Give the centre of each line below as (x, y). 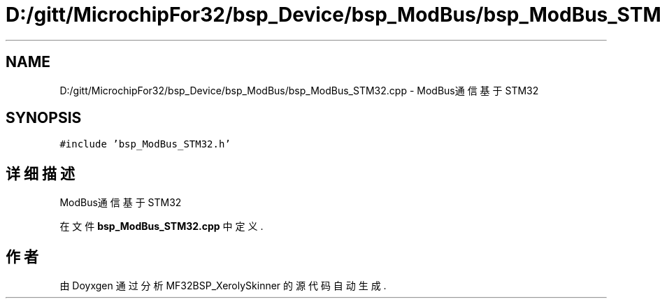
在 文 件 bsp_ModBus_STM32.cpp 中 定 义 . (162, 226)
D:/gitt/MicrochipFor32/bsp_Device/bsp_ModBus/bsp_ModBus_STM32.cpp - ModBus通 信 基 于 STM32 (299, 90)
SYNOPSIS (44, 118)
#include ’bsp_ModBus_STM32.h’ (145, 144)
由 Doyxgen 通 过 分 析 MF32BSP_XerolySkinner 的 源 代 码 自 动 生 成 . (223, 286)
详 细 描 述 (40, 173)
